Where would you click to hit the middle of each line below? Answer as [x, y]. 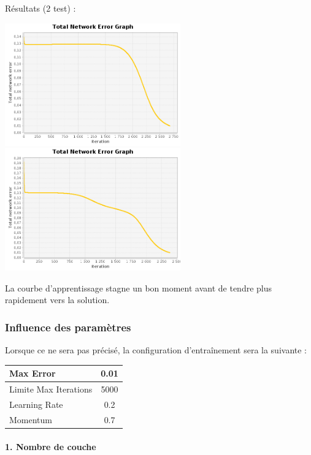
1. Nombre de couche [51, 446]
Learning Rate [36, 404]
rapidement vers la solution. [57, 300]
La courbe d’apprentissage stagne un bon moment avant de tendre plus [139, 288]
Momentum [31, 419]
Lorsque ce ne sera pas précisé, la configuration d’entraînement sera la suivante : [156, 350]
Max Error [33, 373]
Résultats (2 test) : [40, 8]
